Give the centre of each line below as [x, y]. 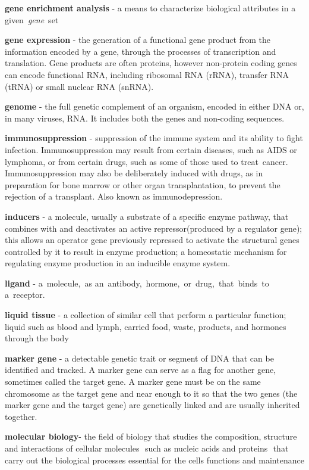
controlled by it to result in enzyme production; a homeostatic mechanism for [146, 251]
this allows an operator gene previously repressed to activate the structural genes [152, 240]
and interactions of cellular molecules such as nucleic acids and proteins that [147, 448]
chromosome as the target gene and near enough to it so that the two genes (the [151, 393]
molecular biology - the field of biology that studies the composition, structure [151, 436]
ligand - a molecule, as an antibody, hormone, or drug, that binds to [137, 283]
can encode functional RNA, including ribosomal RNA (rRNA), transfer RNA [147, 74]
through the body [37, 338]
